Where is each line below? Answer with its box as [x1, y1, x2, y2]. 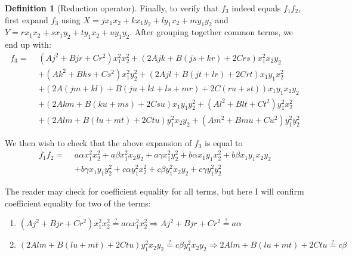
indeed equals [231, 2, 281, 14]
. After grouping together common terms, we [129, 26, 293, 38]
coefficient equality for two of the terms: [5, 196, 151, 209]
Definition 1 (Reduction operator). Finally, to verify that [5, 2, 219, 14]
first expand [5, 13, 48, 26]
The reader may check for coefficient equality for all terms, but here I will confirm [5, 185, 304, 198]
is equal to [205, 136, 243, 149]
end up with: [5, 38, 51, 51]
